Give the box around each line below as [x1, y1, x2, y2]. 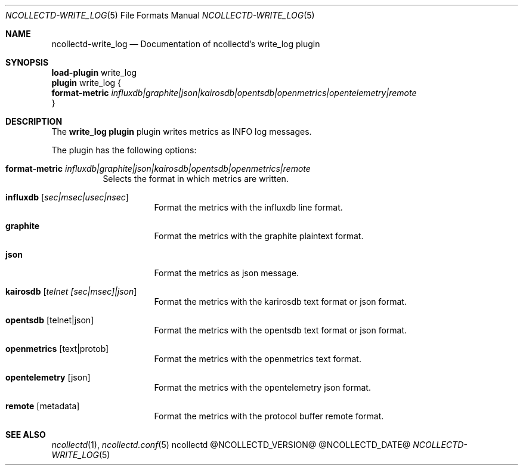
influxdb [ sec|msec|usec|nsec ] [5, 192, 129, 202]
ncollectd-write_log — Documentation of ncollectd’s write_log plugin [51, 39, 320, 49]
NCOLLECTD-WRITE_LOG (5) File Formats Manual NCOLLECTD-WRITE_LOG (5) [5, 10, 315, 20]
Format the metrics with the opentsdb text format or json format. [154, 325, 407, 335]
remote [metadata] [5, 401, 80, 411]
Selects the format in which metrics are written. [103, 174, 289, 184]
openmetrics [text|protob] [5, 344, 109, 354]
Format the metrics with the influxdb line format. [154, 202, 343, 212]
